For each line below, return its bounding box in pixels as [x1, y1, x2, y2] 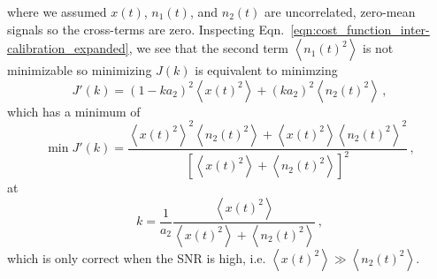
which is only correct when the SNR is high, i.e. [7, 248, 266, 267]
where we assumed [7, 3, 107, 20]
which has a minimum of [7, 102, 141, 120]
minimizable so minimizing [7, 61, 152, 79]
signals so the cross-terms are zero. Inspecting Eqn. [7, 19, 285, 38]
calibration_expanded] [7, 39, 129, 57]
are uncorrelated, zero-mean [264, 3, 416, 20]
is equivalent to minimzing [195, 61, 338, 79]
